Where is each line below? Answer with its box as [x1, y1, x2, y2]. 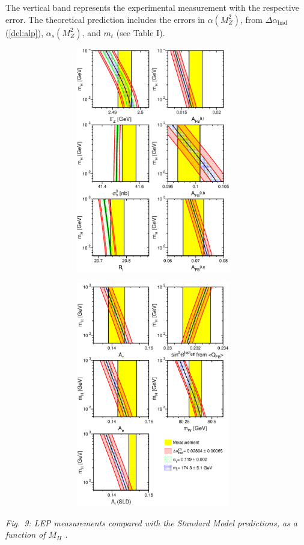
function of [5, 528, 46, 541]
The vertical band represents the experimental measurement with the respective [5, 1, 299, 13]
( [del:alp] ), [5, 26, 44, 39]
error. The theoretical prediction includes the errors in [5, 13, 205, 25]
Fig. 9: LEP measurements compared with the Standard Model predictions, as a [5, 516, 298, 529]
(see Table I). [116, 26, 165, 39]
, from [240, 13, 263, 25]
